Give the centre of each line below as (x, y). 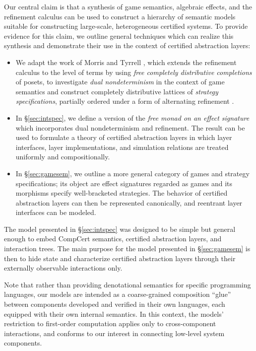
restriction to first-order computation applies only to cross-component (110, 323)
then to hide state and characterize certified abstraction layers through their (120, 258)
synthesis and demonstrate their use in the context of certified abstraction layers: (127, 45)
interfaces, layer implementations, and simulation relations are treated (122, 147)
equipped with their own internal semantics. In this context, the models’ (114, 314)
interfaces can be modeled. (56, 212)
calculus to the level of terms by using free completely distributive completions (134, 72)
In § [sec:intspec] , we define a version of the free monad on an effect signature (132, 117)
